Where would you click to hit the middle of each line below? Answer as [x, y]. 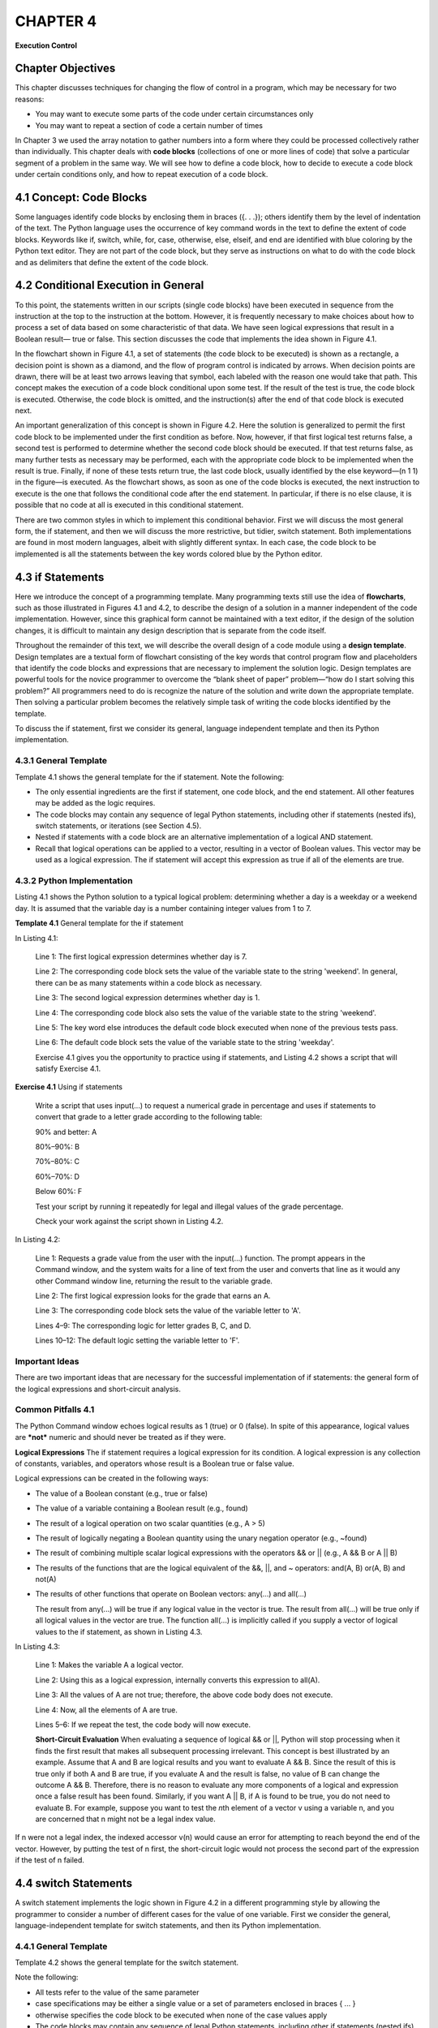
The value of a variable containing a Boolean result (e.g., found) [142, 1508]
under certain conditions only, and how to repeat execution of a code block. [142, 174]
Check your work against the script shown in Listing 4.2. [129, 1221]
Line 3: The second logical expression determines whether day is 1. [148, 998]
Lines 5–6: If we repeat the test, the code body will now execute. [143, 1725]
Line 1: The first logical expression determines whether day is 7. [141, 956]
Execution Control [46, 45]
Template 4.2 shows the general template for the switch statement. [127, 1962]
